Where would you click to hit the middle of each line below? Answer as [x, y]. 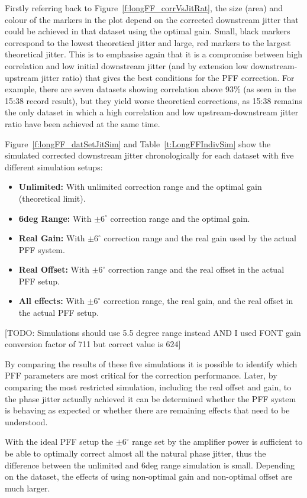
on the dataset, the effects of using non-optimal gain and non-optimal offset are [149, 476]
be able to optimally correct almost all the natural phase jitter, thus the [135, 453]
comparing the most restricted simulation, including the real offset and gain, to [148, 387]
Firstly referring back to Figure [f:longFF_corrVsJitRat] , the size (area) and [144, 8]
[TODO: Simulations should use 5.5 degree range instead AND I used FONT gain [153, 332]
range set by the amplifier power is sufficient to [217, 442]
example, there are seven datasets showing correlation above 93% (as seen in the [151, 89]
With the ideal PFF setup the [59, 442]
